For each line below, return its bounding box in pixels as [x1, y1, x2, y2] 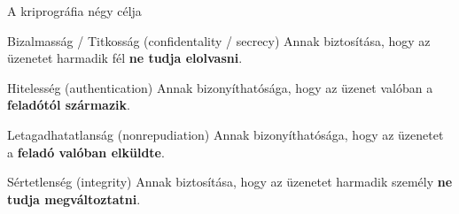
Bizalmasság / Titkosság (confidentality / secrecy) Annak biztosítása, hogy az [7, 31, 431, 50]
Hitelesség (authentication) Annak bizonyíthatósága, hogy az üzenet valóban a [7, 78, 433, 96]
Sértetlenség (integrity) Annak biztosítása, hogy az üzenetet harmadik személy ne [7, 172, 453, 191]
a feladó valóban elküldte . [7, 142, 165, 161]
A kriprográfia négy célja [7, 2, 142, 19]
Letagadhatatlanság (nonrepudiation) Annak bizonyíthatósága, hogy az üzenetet [7, 125, 444, 143]
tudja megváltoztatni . [7, 189, 141, 208]
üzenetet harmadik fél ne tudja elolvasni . [7, 49, 243, 67]
